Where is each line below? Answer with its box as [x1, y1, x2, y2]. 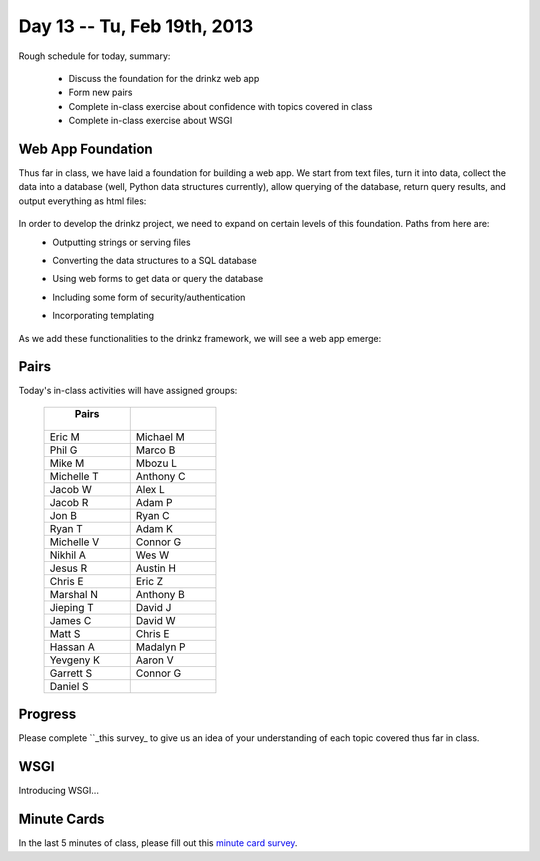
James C [49, 613, 92, 627]
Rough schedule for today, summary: [18, 50, 171, 62]
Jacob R [49, 495, 89, 509]
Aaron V [135, 653, 174, 667]
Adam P [135, 495, 174, 509]
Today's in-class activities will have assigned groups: [18, 385, 238, 397]
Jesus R [49, 561, 88, 575]
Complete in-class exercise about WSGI [68, 115, 233, 127]
